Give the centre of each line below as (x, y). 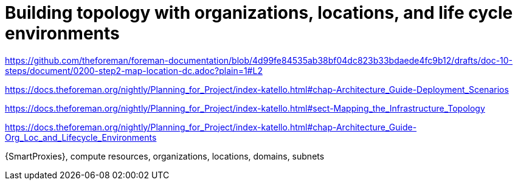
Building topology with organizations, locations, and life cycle (259, 13)
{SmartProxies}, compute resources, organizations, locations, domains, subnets (165, 156)
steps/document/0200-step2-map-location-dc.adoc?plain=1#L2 (134, 70)
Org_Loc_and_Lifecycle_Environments (81, 137)
